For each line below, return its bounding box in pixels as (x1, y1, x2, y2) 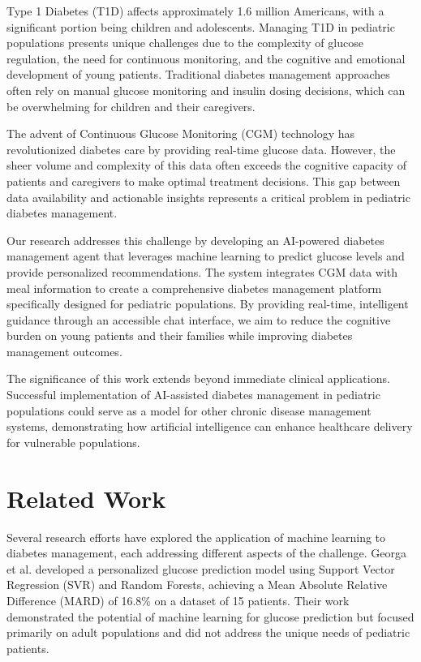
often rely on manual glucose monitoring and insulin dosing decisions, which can (6, 81, 406, 98)
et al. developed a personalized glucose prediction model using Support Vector (6, 560, 395, 577)
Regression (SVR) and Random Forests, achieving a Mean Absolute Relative (6, 576, 388, 593)
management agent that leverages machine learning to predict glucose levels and (6, 247, 405, 264)
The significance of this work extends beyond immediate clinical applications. (6, 370, 390, 387)
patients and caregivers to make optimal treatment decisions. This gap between (6, 172, 401, 189)
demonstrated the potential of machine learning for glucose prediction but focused (6, 608, 415, 625)
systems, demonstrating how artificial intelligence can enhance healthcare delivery (6, 418, 413, 435)
